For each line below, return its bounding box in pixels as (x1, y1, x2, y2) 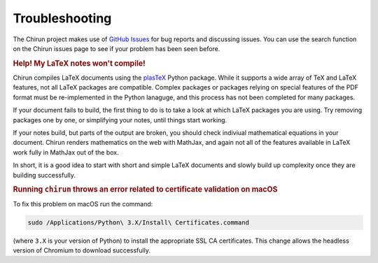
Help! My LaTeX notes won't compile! (13, 58, 146, 68)
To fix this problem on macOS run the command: (13, 199, 153, 208)
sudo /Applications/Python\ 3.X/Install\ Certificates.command (27, 218, 250, 227)
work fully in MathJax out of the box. (13, 148, 119, 157)
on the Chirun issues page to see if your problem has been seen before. (13, 44, 220, 52)
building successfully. (13, 171, 76, 179)
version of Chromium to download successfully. (13, 246, 150, 255)
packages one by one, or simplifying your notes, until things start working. (13, 115, 227, 124)
